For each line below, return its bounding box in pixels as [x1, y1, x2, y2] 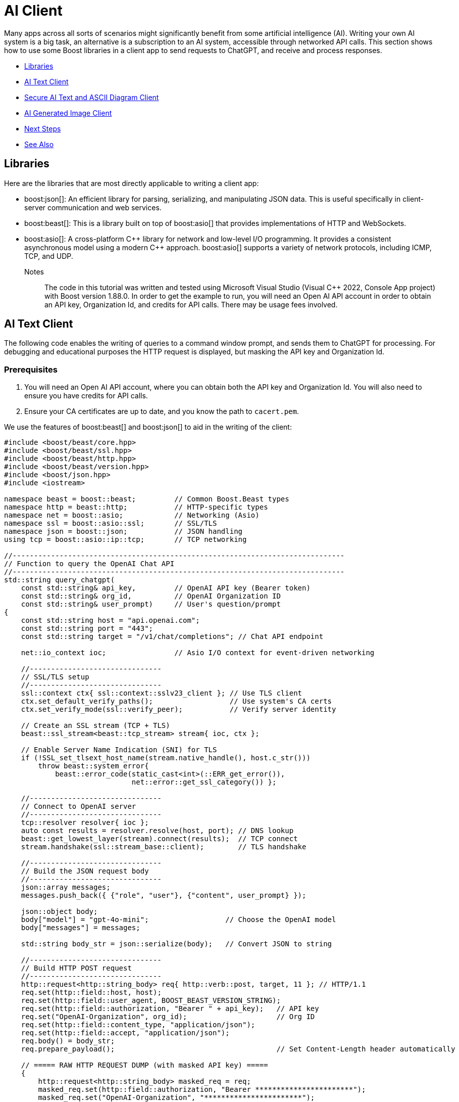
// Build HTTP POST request [21, 964, 132, 973]
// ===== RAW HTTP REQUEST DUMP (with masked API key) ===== [21, 1061, 268, 1070]
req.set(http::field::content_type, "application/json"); [21, 1021, 256, 1029]
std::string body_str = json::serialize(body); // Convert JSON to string [21, 940, 332, 948]
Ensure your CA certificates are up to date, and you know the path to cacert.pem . [24, 407, 299, 416]
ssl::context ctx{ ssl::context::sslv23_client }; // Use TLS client [21, 689, 302, 698]
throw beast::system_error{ [38, 762, 149, 770]
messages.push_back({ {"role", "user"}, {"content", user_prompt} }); [21, 891, 307, 900]
